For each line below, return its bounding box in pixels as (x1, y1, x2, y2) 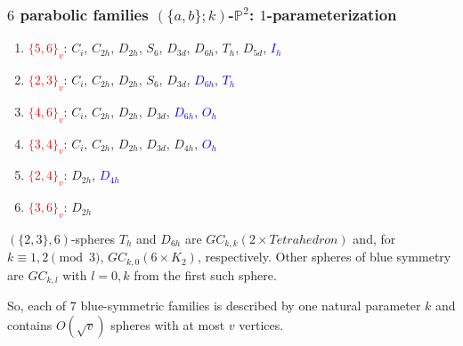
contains (7, 315, 53, 334)
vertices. (239, 315, 284, 334)
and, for (353, 229, 396, 247)
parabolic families (20, 3, 149, 25)
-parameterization (266, 3, 397, 25)
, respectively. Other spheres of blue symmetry (197, 247, 451, 266)
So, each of (7, 296, 67, 315)
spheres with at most (110, 315, 225, 334)
